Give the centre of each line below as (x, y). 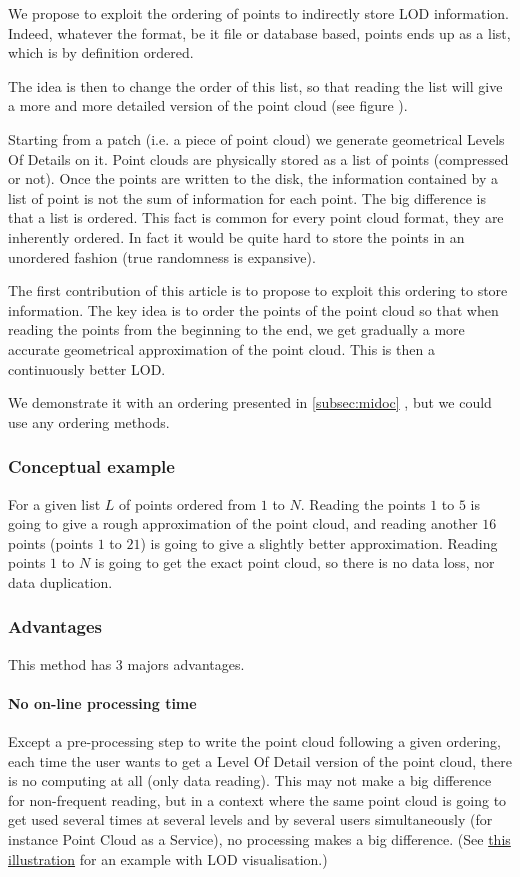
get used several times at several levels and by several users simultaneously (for (250, 819)
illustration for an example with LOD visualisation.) (168, 858)
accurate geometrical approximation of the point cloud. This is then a (221, 348)
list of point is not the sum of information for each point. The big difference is (247, 197)
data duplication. (60, 581)
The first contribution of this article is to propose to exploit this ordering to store (258, 290)
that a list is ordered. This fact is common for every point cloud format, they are (256, 217)
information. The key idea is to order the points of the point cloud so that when (253, 309)
